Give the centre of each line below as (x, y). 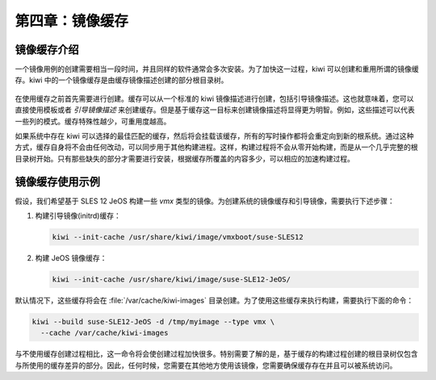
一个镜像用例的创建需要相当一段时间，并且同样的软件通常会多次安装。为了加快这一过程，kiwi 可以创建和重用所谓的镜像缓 (217, 69)
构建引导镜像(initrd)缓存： (78, 216)
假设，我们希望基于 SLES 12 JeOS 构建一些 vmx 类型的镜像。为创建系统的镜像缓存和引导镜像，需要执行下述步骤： (205, 201)
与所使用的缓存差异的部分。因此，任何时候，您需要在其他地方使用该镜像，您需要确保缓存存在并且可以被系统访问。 (206, 365)
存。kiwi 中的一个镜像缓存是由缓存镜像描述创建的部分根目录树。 (122, 80)
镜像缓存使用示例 (57, 182)
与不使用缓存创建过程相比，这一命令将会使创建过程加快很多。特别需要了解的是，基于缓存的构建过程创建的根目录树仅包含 (216, 354)
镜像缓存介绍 (47, 50)
